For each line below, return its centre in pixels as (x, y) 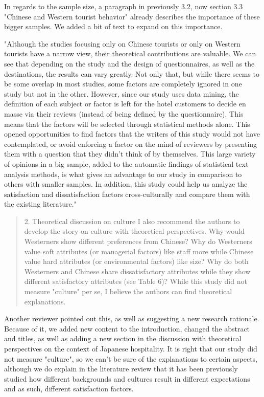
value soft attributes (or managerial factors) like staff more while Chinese (139, 251)
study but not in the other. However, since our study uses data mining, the (122, 93)
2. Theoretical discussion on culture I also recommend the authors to (132, 221)
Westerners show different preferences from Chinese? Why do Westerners (138, 241)
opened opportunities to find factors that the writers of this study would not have (132, 134)
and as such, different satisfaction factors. (69, 389)
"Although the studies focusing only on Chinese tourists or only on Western (122, 43)
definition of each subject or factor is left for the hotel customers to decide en (125, 104)
